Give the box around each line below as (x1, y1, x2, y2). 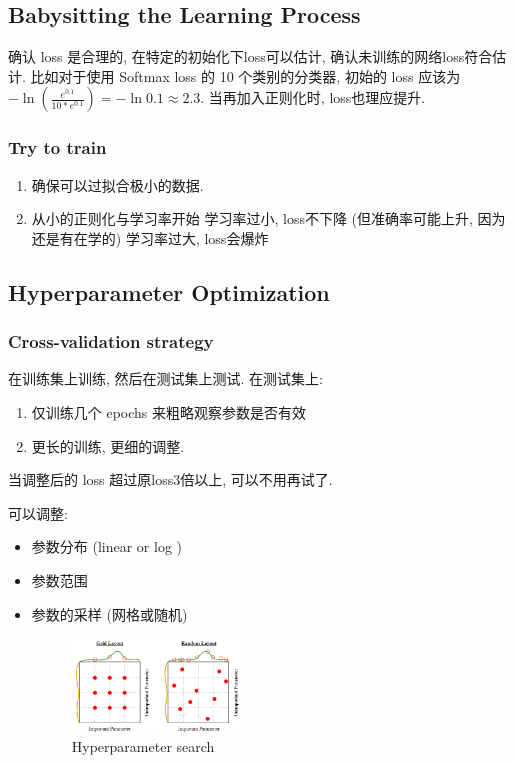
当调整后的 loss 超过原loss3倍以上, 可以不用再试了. (8, 469, 333, 490)
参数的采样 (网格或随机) (31, 603, 188, 624)
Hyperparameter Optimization (8, 276, 330, 307)
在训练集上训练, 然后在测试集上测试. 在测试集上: (8, 368, 323, 389)
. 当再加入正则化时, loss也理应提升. (200, 87, 426, 108)
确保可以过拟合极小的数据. (31, 174, 204, 195)
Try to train (8, 135, 107, 160)
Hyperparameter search (71, 736, 215, 757)
